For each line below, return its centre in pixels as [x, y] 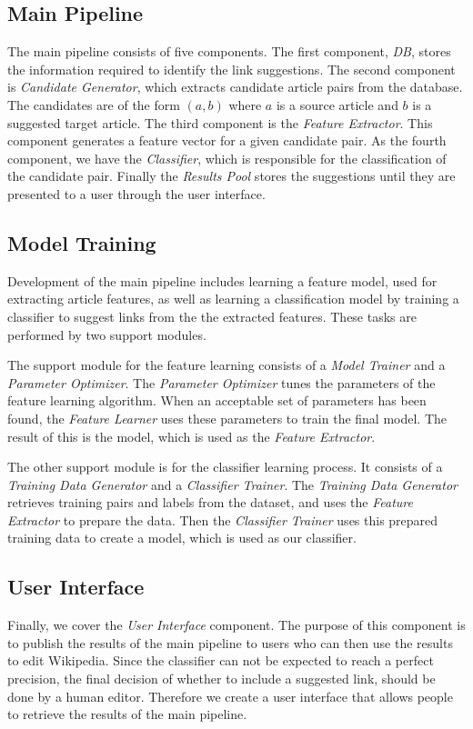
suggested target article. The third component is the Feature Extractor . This [220, 122]
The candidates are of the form [94, 104]
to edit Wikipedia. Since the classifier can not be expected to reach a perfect [221, 660]
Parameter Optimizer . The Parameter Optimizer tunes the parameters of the [221, 382]
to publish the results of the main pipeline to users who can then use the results [230, 642]
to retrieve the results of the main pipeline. [127, 714]
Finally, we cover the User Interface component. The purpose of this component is [236, 625]
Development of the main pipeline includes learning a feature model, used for [222, 280]
